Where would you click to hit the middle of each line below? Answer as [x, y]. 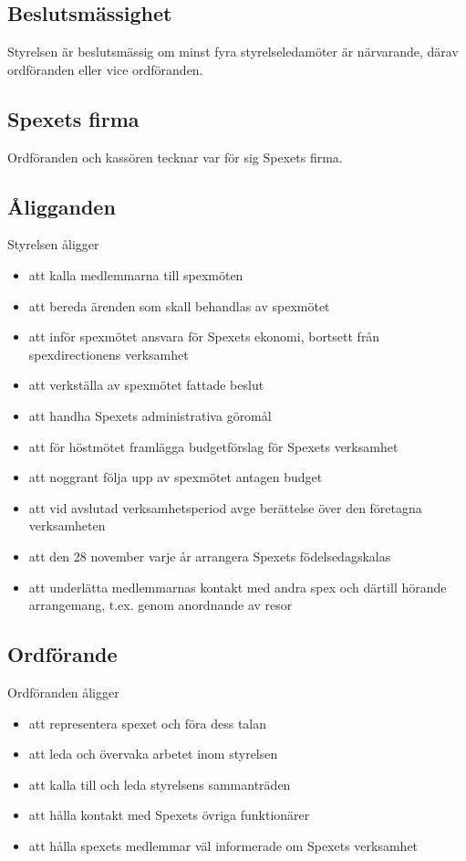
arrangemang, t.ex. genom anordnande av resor [161, 605]
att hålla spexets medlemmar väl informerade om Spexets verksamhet [223, 845]
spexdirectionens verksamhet [109, 354]
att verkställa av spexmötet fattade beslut [146, 385]
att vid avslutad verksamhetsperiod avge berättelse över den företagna [225, 507]
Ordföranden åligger [63, 692]
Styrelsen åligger [53, 244]
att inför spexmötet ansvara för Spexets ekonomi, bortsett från [204, 336]
